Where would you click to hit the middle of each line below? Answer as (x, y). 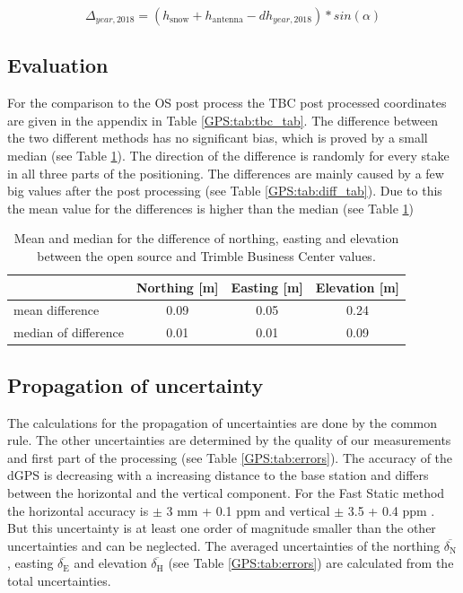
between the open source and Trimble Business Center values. (206, 255)
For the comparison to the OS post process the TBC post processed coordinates (227, 103)
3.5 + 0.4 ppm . (391, 510)
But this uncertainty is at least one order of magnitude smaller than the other (222, 528)
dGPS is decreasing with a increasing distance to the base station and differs (218, 475)
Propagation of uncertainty (135, 384)
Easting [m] (267, 287)
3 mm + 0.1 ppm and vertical (248, 510)
